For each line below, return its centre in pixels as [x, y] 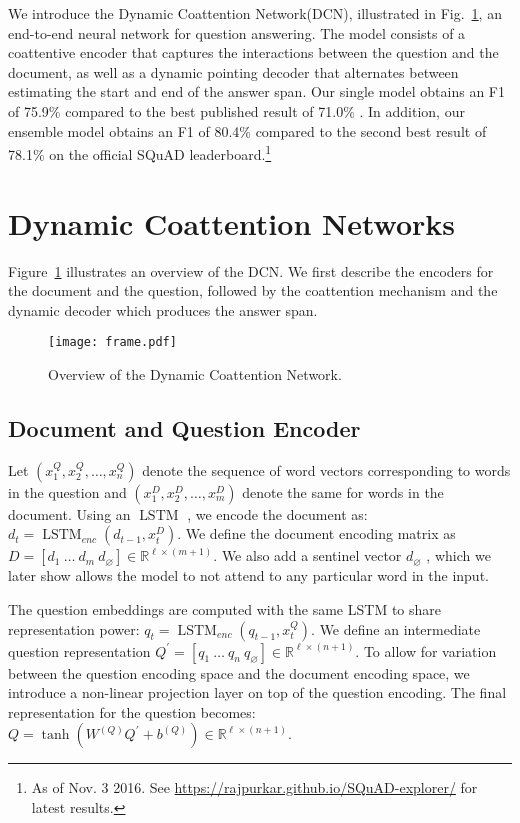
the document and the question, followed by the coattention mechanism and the [253, 290]
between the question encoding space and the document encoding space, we [239, 672]
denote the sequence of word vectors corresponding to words [326, 469]
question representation [79, 650]
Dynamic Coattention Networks [232, 222]
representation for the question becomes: [132, 711]
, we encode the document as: [277, 513]
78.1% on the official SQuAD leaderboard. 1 [140, 152]
